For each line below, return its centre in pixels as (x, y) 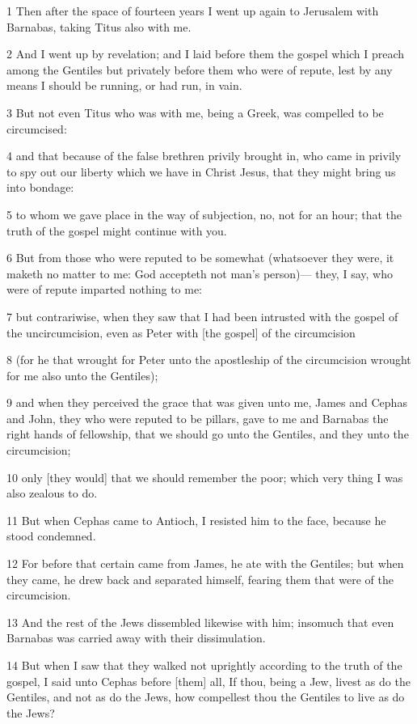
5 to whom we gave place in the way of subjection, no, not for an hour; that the (204, 214)
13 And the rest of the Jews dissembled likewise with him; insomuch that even (200, 622)
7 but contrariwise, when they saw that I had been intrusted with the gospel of (202, 316)
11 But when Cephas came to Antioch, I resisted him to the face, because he (196, 520)
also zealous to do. (52, 493)
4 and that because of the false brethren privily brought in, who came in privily (204, 156)
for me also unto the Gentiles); (82, 375)
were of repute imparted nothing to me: (105, 289)
